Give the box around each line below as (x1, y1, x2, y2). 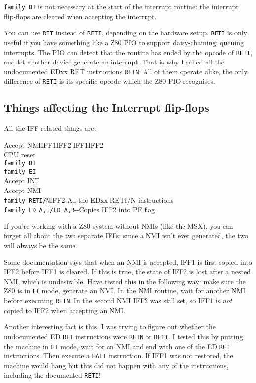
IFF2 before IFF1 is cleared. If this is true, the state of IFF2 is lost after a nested (4, 266, 251, 277)
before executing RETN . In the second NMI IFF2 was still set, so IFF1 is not (4, 295, 232, 306)
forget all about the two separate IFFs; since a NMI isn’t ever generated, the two (4, 230, 249, 241)
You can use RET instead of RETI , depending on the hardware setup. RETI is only (4, 28, 247, 38)
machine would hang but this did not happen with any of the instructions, (4, 360, 229, 370)
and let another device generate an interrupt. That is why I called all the (4, 57, 225, 67)
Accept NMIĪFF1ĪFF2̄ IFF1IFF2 (4, 139, 104, 150)
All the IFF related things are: (4, 123, 96, 133)
